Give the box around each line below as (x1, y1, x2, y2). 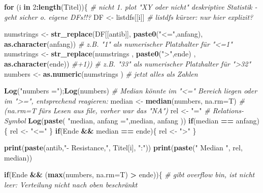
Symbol (4, 115, 26, 125)
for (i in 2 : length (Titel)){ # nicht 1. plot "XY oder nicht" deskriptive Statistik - (4, 2, 257, 12)
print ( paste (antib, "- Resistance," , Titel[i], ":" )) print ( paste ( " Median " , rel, (4, 142, 243, 153)
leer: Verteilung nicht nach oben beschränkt (4, 179, 138, 189)
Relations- (212, 105, 244, 116)
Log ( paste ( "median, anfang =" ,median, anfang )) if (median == (28, 115, 234, 125)
